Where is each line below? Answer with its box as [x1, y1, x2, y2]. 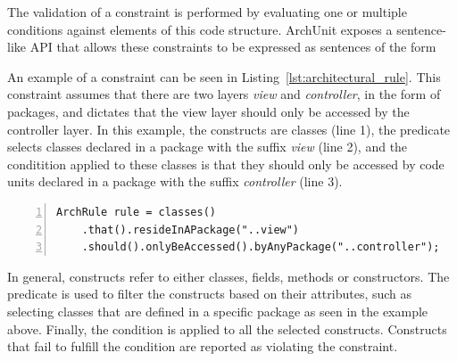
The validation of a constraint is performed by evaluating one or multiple [7, 3, 407, 21]
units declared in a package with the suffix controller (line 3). [7, 172, 343, 191]
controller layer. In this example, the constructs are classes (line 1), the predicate [7, 119, 451, 138]
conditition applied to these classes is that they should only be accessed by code [7, 154, 445, 173]
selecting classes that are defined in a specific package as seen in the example [7, 301, 428, 320]
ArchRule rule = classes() [56, 205, 216, 218]
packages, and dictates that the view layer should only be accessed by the [7, 102, 410, 120]
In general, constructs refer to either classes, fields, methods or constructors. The [7, 267, 450, 285]
